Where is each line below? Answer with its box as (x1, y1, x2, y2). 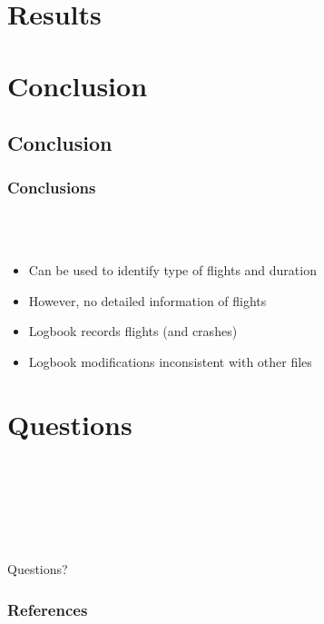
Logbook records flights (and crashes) (28, 322, 238, 341)
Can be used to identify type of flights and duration (28, 260, 317, 279)
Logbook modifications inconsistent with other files (28, 352, 312, 371)
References (7, 598, 88, 620)
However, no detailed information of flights (28, 291, 267, 310)
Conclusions (7, 176, 96, 199)
